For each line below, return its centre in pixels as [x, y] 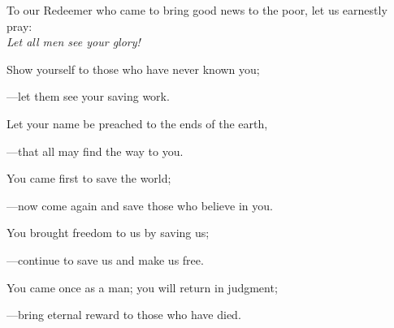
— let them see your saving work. [88, 96]
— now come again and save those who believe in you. [140, 205]
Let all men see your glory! [74, 42]
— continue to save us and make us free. [105, 259]
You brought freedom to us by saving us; [108, 233]
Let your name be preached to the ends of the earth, [137, 123]
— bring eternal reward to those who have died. [124, 315]
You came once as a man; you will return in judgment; [142, 287]
